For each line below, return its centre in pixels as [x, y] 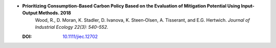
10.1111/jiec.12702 [80, 36]
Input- [248, 6]
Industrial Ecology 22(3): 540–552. [72, 27]
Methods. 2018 [55, 13]
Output [30, 13]
